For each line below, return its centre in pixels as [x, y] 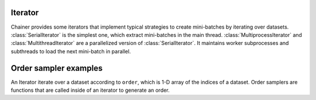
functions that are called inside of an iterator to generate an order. [90, 90]
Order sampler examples [57, 68]
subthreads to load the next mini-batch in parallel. [71, 51]
